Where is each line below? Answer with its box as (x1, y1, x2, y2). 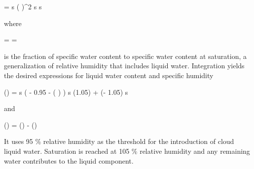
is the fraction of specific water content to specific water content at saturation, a (4, 51, 247, 61)
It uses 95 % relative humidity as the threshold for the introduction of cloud (4, 136, 234, 146)
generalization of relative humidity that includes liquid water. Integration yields (4, 60, 245, 71)
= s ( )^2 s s (4, 1, 42, 11)
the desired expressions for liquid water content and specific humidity (4, 70, 214, 80)
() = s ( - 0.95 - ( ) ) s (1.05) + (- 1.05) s (4, 86, 128, 97)
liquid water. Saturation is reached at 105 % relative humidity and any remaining (4, 145, 250, 156)
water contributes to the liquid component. (4, 155, 134, 166)
